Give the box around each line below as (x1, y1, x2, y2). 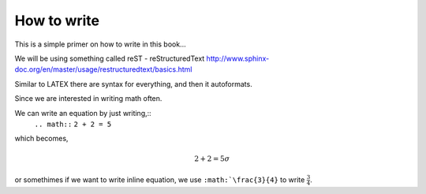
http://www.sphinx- (206, 54, 270, 63)
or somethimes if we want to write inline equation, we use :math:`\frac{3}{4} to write (14, 174, 305, 185)
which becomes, (14, 134, 69, 144)
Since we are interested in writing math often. (14, 94, 163, 103)
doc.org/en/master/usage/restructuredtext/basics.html (14, 65, 192, 74)
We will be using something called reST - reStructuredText (14, 54, 205, 63)
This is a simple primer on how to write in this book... (14, 39, 186, 49)
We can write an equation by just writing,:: (14, 108, 151, 118)
